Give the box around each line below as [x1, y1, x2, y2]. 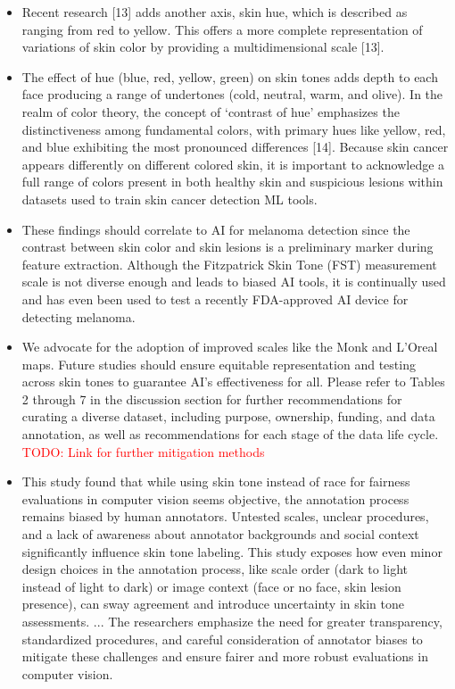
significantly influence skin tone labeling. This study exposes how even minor [21, 542, 443, 560]
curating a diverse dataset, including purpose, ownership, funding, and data [21, 407, 435, 426]
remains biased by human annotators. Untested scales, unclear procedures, [21, 507, 429, 526]
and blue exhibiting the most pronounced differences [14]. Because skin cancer [21, 137, 449, 156]
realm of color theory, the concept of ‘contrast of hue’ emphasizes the [21, 102, 400, 120]
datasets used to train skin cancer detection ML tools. [21, 189, 318, 208]
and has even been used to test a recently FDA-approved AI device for [21, 289, 409, 308]
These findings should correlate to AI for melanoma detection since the [21, 220, 410, 238]
